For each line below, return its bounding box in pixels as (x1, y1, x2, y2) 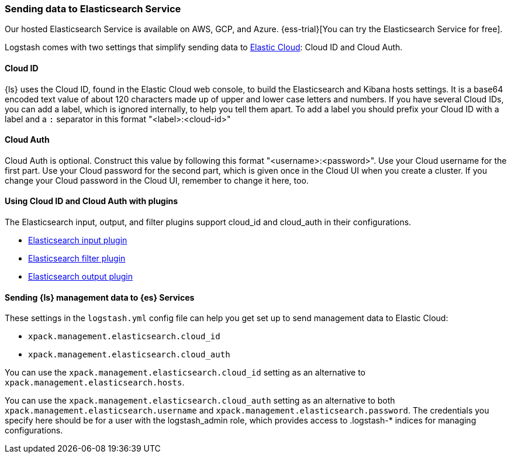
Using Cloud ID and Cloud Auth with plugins (5, 196, 178, 206)
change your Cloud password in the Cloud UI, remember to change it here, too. (5, 175, 309, 185)
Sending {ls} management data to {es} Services (5, 292, 195, 302)
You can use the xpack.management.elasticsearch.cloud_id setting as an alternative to (5, 367, 365, 378)
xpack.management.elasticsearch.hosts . (5, 377, 185, 388)
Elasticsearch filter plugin (28, 253, 126, 264)
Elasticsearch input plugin (28, 235, 127, 246)
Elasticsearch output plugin (28, 271, 133, 282)
